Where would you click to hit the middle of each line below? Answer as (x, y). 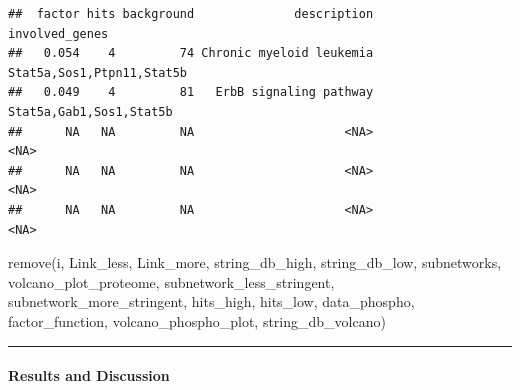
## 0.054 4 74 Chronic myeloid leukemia (191, 53)
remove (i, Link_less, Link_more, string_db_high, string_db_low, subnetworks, (255, 262)
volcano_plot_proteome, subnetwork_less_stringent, (171, 281)
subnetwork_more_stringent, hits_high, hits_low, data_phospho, (211, 301)
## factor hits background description (191, 14)
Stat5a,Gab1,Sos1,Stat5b (90, 111)
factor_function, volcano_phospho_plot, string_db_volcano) (197, 320)
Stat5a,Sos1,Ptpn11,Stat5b (97, 72)
